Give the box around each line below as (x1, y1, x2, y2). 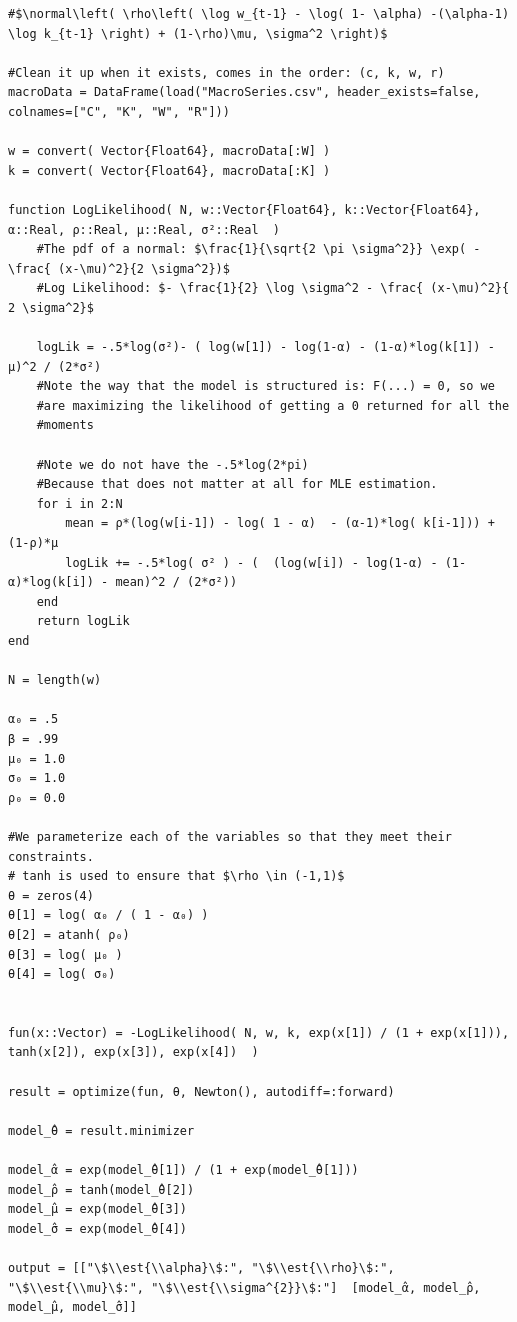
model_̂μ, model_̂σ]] (8, 1300, 137, 1315)
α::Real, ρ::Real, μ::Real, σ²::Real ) (8, 222, 281, 237)
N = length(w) (8, 673, 102, 688)
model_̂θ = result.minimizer (8, 1123, 195, 1138)
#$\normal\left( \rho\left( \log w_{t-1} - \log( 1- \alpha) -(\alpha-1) (8, 7, 510, 21)
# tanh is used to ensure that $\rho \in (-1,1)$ (8, 869, 345, 884)
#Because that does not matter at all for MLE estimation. (36, 477, 438, 492)
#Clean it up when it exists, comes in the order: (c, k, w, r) (8, 65, 445, 80)
